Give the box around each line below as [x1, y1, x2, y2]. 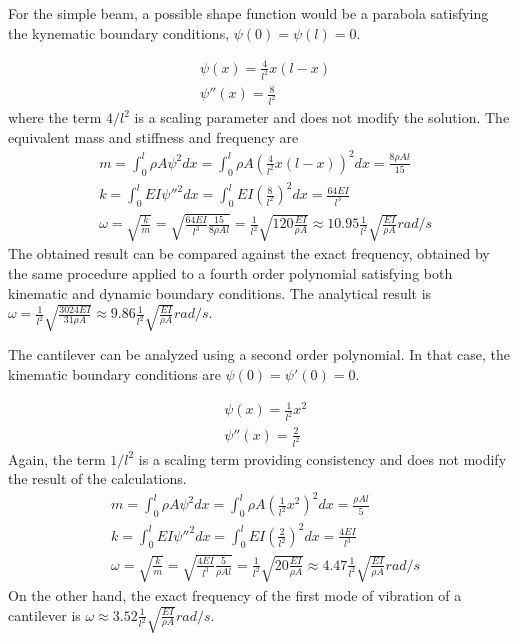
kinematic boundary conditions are [8, 364, 221, 385]
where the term [8, 107, 102, 128]
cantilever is [8, 604, 81, 625]
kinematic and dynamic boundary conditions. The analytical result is [8, 282, 432, 303]
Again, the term [8, 448, 106, 469]
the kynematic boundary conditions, [8, 22, 230, 43]
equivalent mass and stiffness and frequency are [8, 126, 299, 147]
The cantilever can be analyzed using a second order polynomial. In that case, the [8, 344, 510, 365]
